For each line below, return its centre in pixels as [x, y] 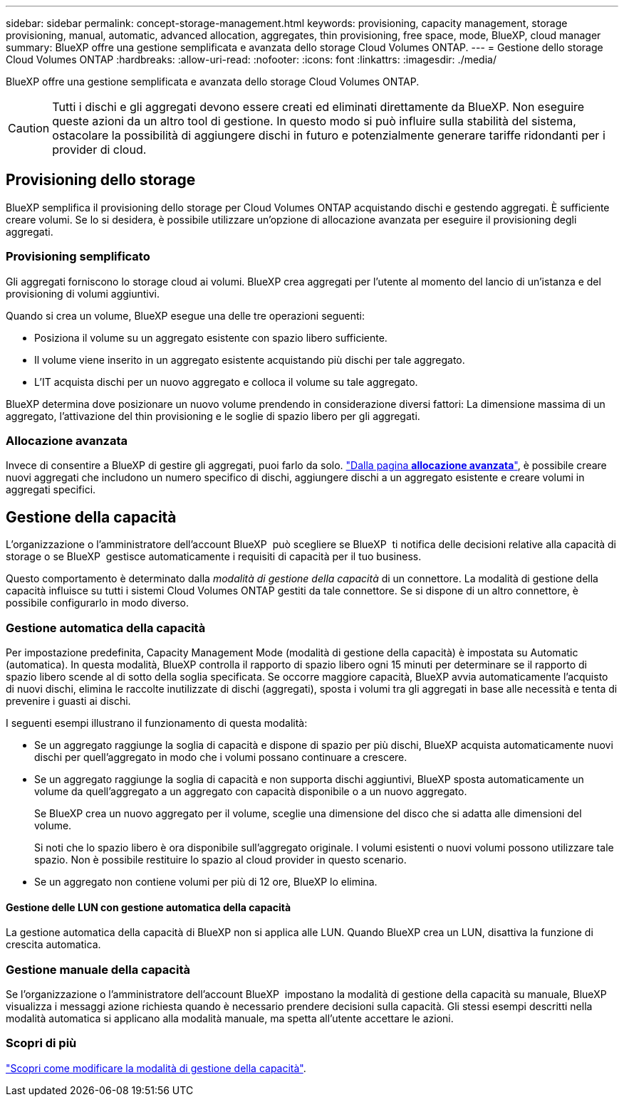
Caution [29, 128]
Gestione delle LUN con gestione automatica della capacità [149, 907]
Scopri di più [41, 1043]
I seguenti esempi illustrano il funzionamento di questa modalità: [157, 723]
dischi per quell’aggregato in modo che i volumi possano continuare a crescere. [221, 757]
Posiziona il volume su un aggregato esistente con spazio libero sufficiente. [211, 337]
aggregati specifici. [51, 490]
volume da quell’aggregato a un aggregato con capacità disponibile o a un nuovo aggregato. [251, 791]
